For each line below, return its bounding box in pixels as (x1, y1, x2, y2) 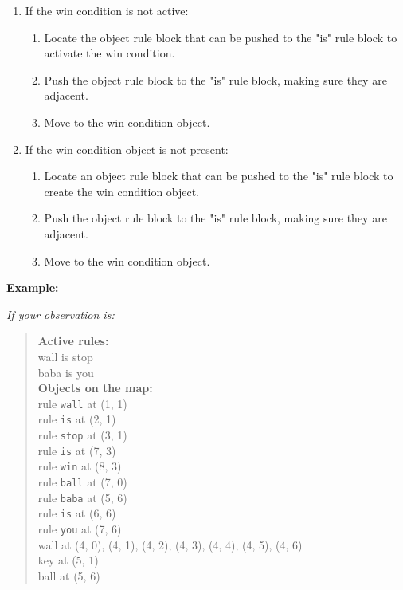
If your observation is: (6, 305, 115, 322)
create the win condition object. (44, 183, 200, 199)
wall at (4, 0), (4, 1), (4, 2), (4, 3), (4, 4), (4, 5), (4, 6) (37, 536, 303, 553)
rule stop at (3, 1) (37, 427, 127, 442)
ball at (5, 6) (37, 567, 100, 584)
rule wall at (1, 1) (37, 395, 127, 411)
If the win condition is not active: (25, 2, 189, 18)
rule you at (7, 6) (37, 520, 122, 537)
